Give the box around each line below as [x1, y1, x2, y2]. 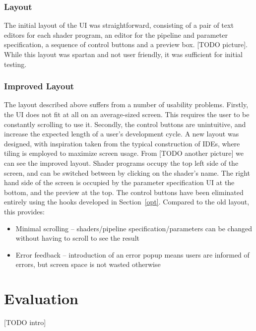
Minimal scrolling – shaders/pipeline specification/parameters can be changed [15, 223, 252, 233]
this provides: [4, 206, 45, 216]
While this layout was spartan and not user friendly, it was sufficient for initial [4, 49, 243, 59]
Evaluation [4, 288, 78, 309]
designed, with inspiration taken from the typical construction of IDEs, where [4, 138, 240, 148]
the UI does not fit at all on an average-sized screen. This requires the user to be [4, 109, 250, 119]
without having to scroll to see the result [15, 233, 139, 243]
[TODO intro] [4, 317, 46, 328]
